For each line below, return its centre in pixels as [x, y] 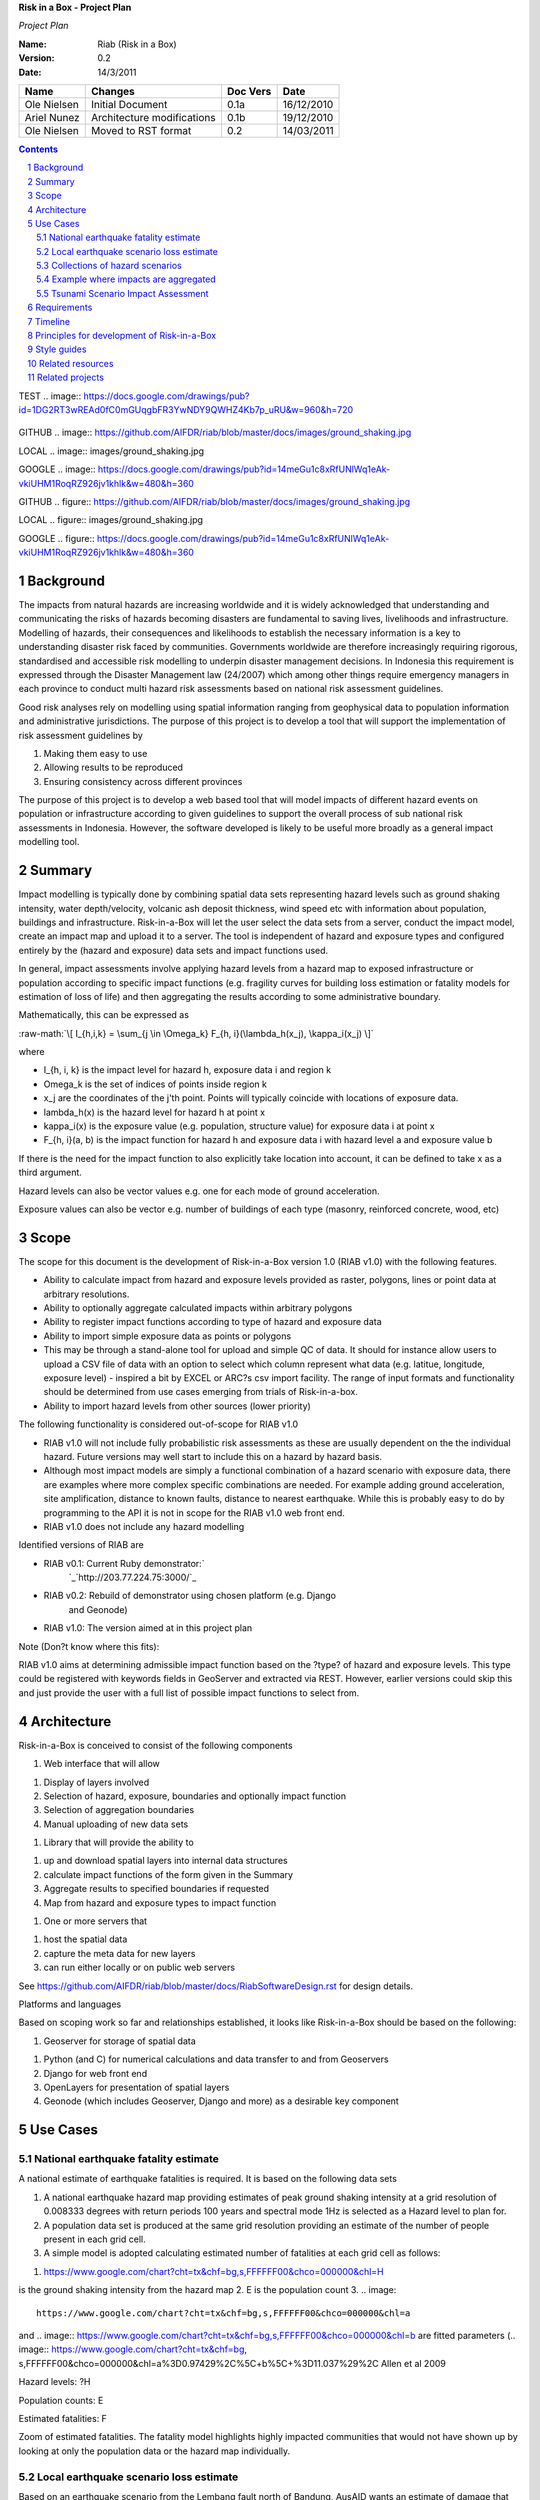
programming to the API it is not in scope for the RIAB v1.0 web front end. [194, 1512]
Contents [38, 149]
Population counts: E [61, 2400]
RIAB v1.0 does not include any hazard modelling [144, 1526]
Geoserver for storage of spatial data [120, 2041]
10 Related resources [70, 363]
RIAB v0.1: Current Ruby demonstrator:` [124, 1563]
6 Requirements [60, 307]
